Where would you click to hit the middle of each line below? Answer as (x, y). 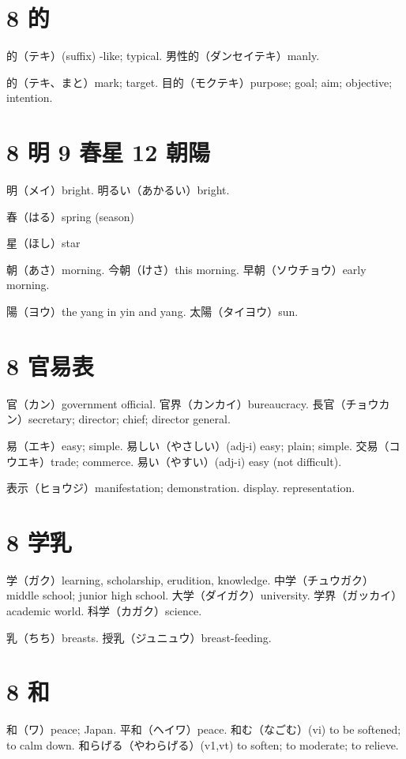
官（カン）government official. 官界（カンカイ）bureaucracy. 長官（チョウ (193, 403)
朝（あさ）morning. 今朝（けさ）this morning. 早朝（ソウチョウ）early (186, 269)
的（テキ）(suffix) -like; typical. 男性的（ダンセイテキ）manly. (163, 56)
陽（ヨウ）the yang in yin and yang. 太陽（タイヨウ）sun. (152, 311)
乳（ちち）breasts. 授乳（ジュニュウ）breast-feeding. (139, 637)
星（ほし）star (43, 243)
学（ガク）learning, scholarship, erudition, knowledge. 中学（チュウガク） (190, 579)
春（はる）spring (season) (71, 216)
